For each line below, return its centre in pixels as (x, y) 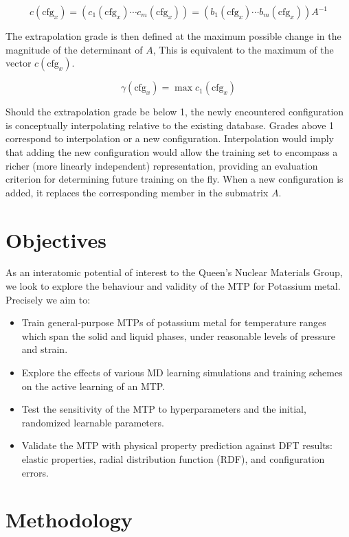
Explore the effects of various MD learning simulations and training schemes (182, 373)
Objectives (56, 239)
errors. (35, 472)
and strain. (45, 349)
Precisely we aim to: (48, 299)
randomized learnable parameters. (93, 422)
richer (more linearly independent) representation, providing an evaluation (162, 165)
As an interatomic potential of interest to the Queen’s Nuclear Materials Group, (174, 272)
